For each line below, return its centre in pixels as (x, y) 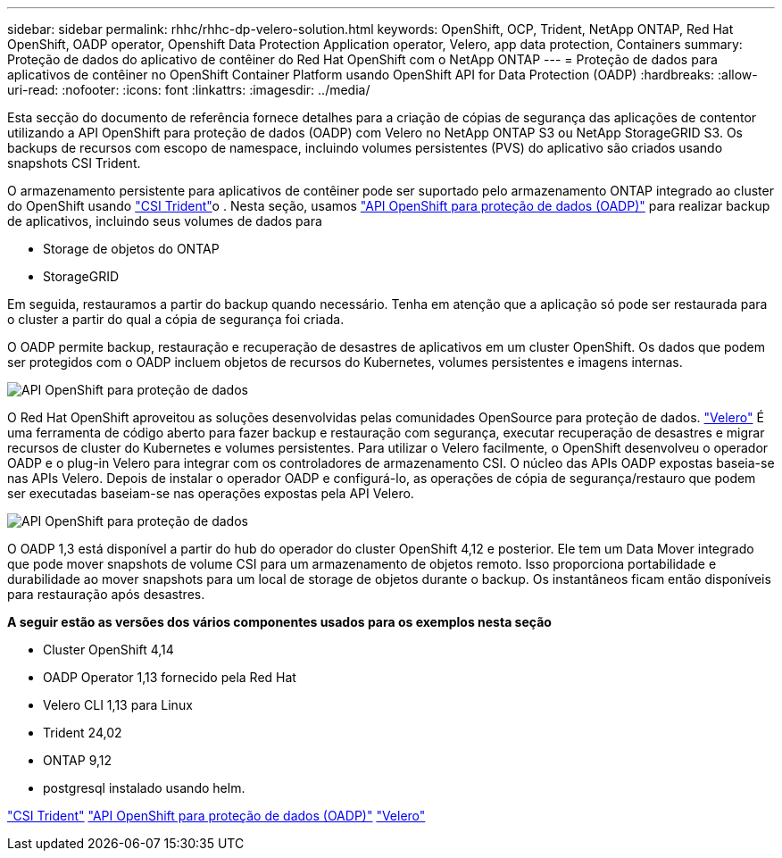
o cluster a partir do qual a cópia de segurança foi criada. (176, 319)
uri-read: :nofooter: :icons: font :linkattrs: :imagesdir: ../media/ (189, 90)
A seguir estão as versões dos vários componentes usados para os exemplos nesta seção (279, 622)
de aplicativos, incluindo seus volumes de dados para (165, 221)
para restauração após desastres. (106, 594)
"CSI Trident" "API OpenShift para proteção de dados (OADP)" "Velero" (216, 816)
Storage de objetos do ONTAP (131, 249)
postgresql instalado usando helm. (144, 788)
